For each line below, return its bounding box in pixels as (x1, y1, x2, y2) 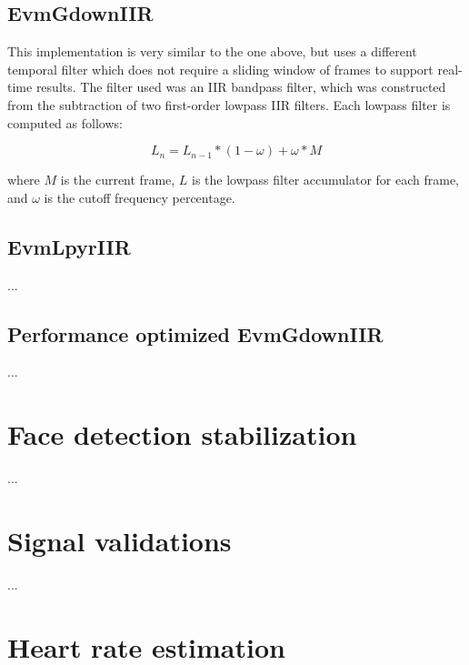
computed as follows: (7, 113, 123, 132)
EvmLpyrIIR (7, 232, 131, 260)
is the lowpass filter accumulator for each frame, (192, 170, 460, 189)
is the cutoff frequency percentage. (44, 187, 235, 207)
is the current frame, (60, 170, 175, 189)
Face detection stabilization (7, 416, 357, 453)
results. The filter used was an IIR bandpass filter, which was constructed (35, 77, 446, 96)
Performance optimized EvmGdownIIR (7, 319, 384, 348)
